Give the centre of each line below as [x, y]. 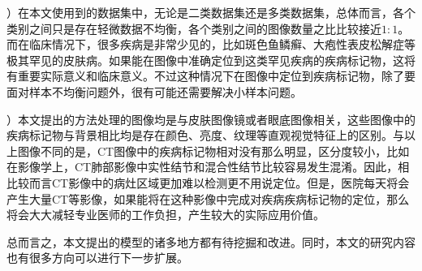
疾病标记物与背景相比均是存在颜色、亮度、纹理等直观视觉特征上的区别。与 [205, 135]
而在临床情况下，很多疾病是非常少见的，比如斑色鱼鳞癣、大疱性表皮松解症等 [211, 44]
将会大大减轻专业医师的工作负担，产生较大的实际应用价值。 [166, 215]
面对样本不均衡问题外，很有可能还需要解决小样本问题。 [154, 91]
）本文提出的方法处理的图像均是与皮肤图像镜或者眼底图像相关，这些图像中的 [211, 119]
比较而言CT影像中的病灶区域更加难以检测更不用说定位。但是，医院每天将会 [208, 182]
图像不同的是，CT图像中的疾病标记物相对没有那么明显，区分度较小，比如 [213, 151]
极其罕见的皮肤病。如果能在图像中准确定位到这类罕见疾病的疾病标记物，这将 [211, 60]
